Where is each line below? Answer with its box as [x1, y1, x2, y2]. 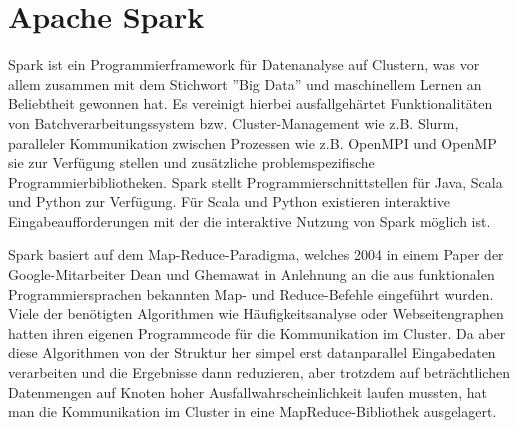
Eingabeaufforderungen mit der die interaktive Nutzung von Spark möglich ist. [8, 210, 491, 231]
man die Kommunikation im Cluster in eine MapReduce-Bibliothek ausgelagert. [8, 401, 497, 422]
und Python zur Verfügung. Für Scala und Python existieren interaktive [8, 191, 451, 212]
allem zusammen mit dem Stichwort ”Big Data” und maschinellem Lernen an [8, 73, 482, 94]
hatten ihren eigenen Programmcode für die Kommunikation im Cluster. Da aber [8, 322, 506, 343]
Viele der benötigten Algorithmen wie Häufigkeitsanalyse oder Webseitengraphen [8, 303, 504, 324]
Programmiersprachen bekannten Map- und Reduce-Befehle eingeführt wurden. [8, 283, 494, 304]
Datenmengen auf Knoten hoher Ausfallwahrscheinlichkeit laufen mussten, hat [8, 381, 487, 402]
